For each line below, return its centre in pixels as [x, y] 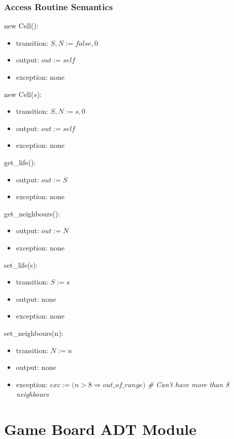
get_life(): [20, 162]
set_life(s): [21, 264]
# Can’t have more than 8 [189, 384]
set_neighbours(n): [34, 333]
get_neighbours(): [32, 213]
